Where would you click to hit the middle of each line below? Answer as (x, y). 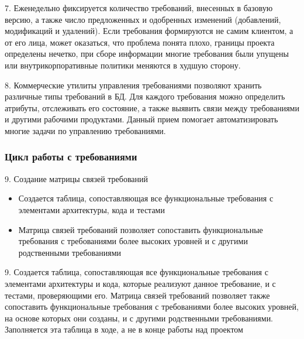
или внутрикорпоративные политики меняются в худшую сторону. (123, 65)
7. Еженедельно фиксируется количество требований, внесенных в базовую (139, 8)
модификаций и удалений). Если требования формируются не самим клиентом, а (149, 31)
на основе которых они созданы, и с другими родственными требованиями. (139, 318)
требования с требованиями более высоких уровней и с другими (133, 241)
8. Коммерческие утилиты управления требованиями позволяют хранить (133, 85)
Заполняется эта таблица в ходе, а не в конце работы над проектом (124, 329)
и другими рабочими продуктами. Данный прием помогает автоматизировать (141, 119)
